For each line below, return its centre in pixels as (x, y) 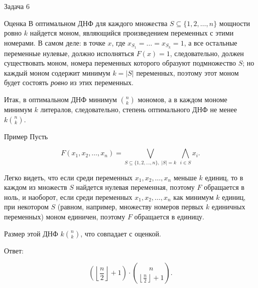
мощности (235, 23)
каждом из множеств (36, 187)
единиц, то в (224, 177)
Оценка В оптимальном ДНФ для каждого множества (86, 23)
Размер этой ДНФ (31, 233)
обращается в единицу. (169, 216)
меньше (185, 177)
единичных (228, 207)
